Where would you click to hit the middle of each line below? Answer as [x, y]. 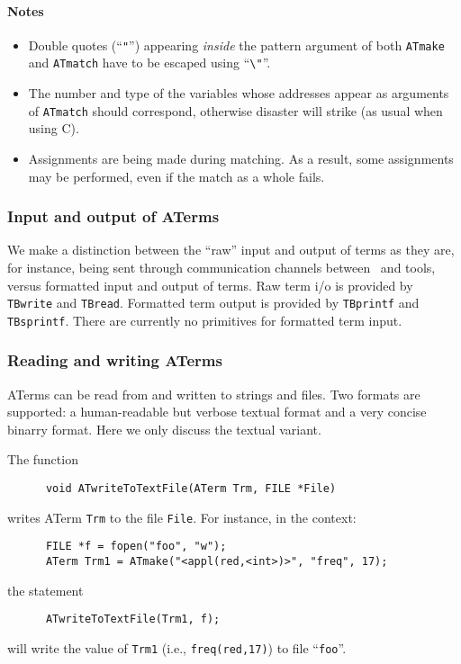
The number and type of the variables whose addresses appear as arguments [239, 93]
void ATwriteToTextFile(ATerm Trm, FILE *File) [191, 489]
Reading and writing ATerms [115, 360]
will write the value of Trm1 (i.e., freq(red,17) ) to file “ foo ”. [177, 647]
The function [43, 459]
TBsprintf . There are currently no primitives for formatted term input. [205, 320]
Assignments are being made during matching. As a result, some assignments [241, 158]
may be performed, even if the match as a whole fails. [176, 176]
